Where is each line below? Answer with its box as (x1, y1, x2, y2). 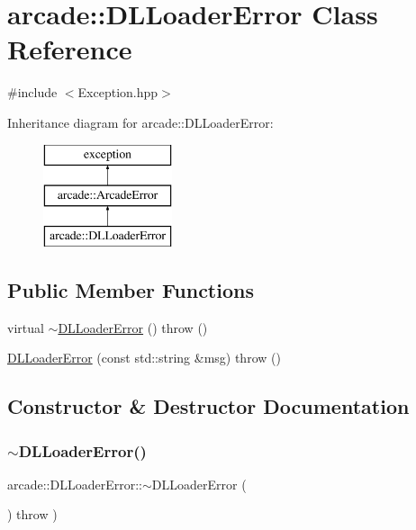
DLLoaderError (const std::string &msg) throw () (7, 348, 281, 367)
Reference (7, 31, 132, 67)
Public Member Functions (7, 275, 254, 303)
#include (7, 83, 58, 102)
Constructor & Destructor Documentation (7, 392, 410, 420)
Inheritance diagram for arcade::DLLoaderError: (7, 112, 274, 131)
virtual (7, 318, 44, 337)
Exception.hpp (77, 83, 158, 102)
